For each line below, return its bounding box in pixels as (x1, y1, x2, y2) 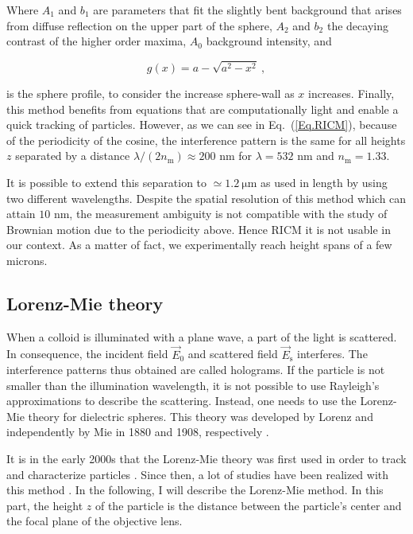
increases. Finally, (308, 84, 395, 101)
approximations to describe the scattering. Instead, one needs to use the (6, 392, 357, 409)
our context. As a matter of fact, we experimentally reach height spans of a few (6, 236, 392, 253)
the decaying (326, 17, 388, 33)
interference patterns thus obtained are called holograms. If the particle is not (6, 361, 385, 378)
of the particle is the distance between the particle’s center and (95, 497, 402, 513)
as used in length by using (261, 173, 388, 190)
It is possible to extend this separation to (6, 173, 207, 190)
